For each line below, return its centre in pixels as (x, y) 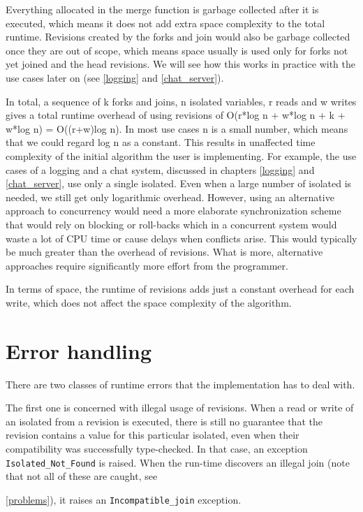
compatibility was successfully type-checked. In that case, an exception (157, 448)
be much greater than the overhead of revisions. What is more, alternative (164, 252)
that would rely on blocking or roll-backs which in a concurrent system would (171, 224)
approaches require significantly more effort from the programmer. (147, 265)
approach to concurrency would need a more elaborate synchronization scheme (173, 211)
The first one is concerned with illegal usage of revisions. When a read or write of (180, 408)
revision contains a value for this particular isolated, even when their (153, 435)
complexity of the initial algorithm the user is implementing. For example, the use (181, 155)
